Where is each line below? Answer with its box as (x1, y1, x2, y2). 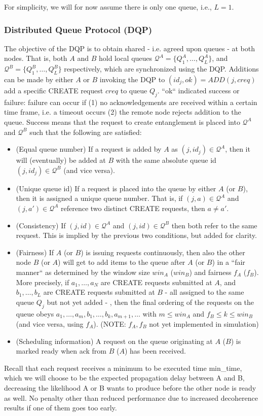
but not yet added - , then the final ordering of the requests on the (47, 296, 254, 307)
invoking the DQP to (99, 74, 165, 84)
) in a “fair (212, 257, 245, 267)
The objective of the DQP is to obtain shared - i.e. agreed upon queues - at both (4, 43, 255, 53)
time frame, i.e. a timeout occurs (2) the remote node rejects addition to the (4, 107, 241, 117)
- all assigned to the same (165, 287, 244, 297)
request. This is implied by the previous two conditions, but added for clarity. (16, 230, 257, 240)
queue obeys (16, 308, 54, 319)
